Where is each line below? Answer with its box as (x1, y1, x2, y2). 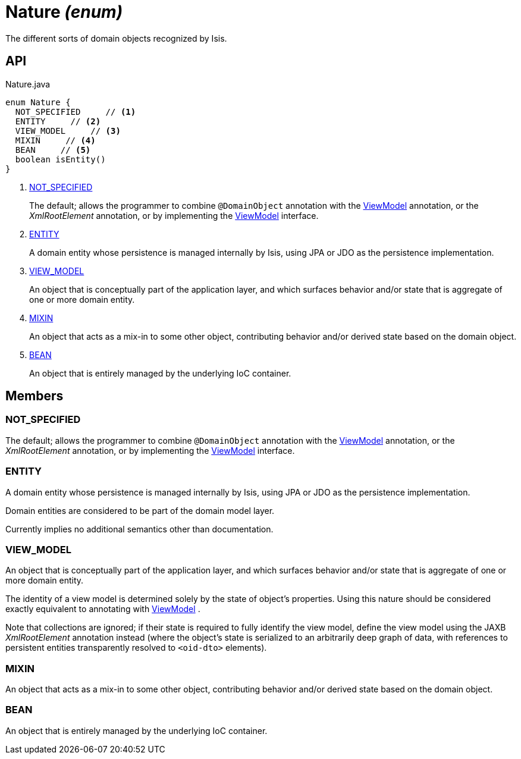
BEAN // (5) (15, 145, 91, 155)
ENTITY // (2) (15, 116, 101, 126)
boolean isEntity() (15, 154, 106, 164)
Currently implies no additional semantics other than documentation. (5, 523, 274, 534)
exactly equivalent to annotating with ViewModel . (5, 604, 200, 614)
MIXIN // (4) (15, 135, 96, 145)
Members (5, 388, 64, 404)
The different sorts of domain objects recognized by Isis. (5, 33, 227, 43)
